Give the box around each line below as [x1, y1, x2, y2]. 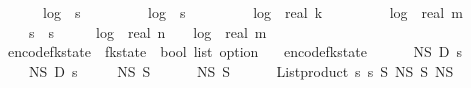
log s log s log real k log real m [42, 2, 463, 22]
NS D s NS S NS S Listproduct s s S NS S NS [28, 60, 454, 81]
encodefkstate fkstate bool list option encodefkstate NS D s [7, 41, 463, 62]
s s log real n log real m [28, 21, 267, 42]
